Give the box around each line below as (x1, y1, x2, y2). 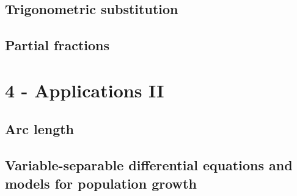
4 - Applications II (5, 77, 164, 102)
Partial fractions (5, 36, 110, 55)
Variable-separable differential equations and (5, 156, 293, 175)
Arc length (5, 119, 75, 138)
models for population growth (5, 173, 197, 192)
